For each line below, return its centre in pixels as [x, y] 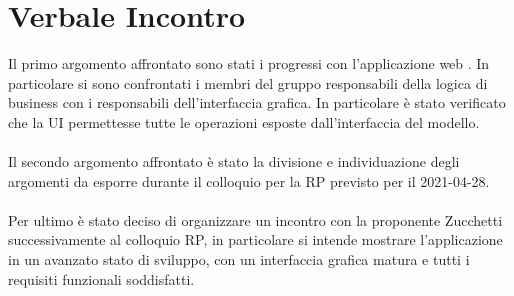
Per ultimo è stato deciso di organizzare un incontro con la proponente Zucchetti [255, 219]
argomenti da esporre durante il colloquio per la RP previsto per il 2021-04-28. [249, 180]
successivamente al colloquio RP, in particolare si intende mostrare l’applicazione [255, 239]
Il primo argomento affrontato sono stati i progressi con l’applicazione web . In [249, 63]
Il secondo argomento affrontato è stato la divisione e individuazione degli [234, 161]
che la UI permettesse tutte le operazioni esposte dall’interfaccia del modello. [244, 121]
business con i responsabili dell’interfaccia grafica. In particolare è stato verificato [257, 102]
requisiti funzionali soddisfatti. [101, 278]
